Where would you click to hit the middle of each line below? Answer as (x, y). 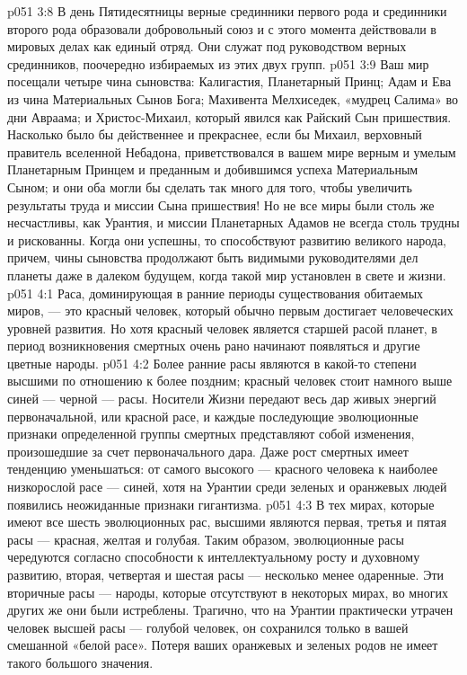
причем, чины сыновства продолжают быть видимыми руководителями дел (213, 258)
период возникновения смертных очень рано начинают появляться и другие (214, 346)
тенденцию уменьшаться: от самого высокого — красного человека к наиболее (223, 469)
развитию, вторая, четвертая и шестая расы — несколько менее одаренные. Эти (225, 574)
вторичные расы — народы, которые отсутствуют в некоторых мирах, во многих (228, 592)
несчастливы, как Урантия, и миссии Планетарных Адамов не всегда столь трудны (233, 222)
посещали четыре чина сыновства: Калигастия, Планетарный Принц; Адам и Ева (229, 81)
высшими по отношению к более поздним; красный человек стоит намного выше (230, 381)
